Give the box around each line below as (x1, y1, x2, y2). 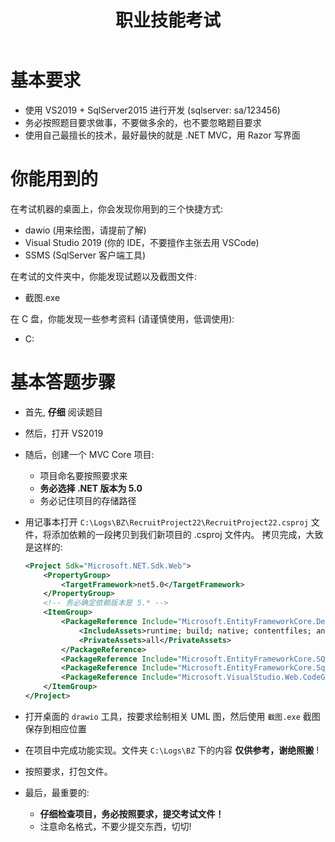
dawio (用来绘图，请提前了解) (24, 224, 147, 236)
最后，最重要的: (24, 786, 90, 798)
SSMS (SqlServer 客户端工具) (24, 249, 147, 261)
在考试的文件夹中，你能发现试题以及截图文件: (10, 270, 198, 282)
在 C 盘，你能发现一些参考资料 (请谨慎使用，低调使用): (10, 312, 235, 325)
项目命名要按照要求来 (39, 469, 128, 481)
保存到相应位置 (24, 722, 87, 735)
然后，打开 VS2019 (24, 427, 104, 439)
